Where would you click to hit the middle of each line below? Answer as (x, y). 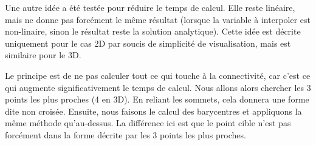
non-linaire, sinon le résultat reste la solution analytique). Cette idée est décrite (153, 31)
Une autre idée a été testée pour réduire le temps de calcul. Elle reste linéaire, (150, 7)
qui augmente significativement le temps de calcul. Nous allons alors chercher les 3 (158, 87)
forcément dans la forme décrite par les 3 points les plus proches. (125, 134)
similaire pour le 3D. (43, 55)
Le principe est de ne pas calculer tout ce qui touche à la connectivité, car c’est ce (158, 75)
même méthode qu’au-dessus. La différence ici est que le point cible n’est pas (148, 123)
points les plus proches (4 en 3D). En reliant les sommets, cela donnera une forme (157, 99)
